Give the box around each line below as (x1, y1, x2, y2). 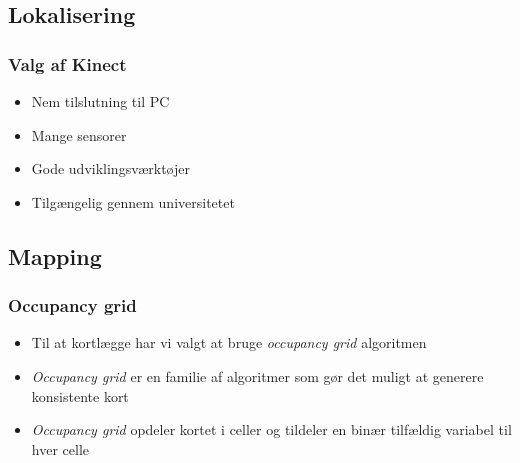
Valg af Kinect (8, 51, 127, 76)
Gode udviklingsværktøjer (31, 158, 190, 179)
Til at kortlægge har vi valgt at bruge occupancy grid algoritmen (31, 332, 427, 353)
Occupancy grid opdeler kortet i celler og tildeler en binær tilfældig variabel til (31, 419, 512, 440)
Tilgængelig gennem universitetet (31, 191, 235, 212)
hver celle (31, 438, 89, 459)
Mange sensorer (31, 124, 127, 145)
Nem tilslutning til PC (31, 91, 170, 111)
